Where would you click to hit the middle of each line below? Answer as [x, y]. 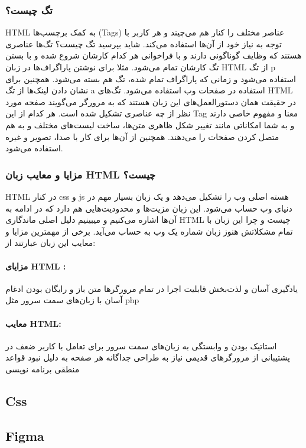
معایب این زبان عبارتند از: [51, 243]
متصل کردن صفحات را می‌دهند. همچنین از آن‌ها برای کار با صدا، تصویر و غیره [142, 136]
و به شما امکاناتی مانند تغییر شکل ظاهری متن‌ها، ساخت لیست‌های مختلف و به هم [150, 124]
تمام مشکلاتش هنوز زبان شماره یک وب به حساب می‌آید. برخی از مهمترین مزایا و [149, 231]
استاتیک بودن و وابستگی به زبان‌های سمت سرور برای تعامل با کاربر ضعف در [141, 345]
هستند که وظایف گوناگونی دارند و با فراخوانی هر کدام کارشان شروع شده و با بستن [154, 55]
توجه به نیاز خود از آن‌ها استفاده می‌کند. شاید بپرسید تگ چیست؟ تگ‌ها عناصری [144, 43]
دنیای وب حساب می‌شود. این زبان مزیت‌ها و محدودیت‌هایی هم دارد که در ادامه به [149, 208]
